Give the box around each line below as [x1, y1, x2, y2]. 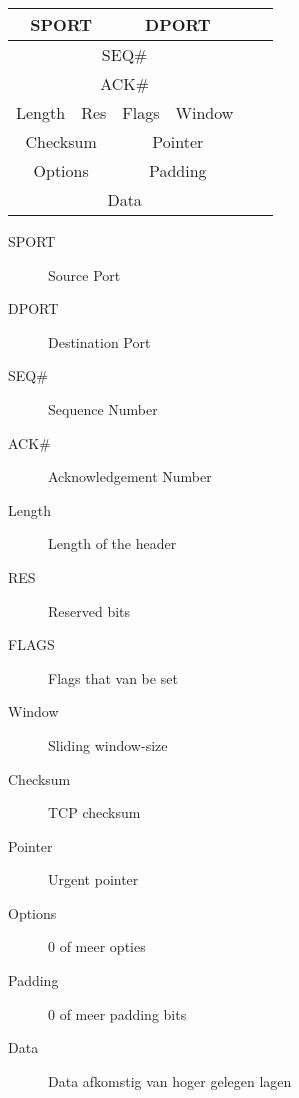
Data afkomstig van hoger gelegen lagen [48, 1070, 292, 1091]
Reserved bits [48, 600, 131, 621]
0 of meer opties [48, 936, 146, 957]
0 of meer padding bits [48, 1003, 187, 1024]
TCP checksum [48, 802, 141, 823]
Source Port [48, 264, 121, 285]
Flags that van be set [48, 667, 178, 688]
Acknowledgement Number [48, 466, 212, 487]
